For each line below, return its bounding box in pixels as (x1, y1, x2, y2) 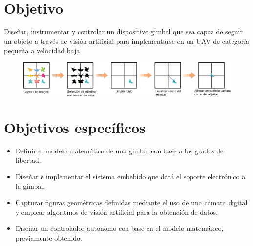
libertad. (15, 155, 41, 165)
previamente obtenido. (15, 232, 82, 243)
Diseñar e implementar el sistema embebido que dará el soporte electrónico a (15, 171, 246, 181)
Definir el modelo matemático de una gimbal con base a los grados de (15, 145, 224, 155)
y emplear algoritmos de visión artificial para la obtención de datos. (15, 207, 218, 217)
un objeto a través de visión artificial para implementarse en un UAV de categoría (4, 36, 250, 46)
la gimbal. (15, 181, 45, 191)
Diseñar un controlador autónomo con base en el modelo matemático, (15, 223, 224, 233)
